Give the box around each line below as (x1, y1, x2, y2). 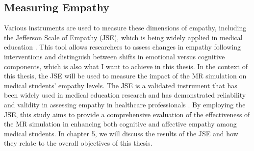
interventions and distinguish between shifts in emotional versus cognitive (4, 51, 225, 61)
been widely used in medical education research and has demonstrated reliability (4, 90, 246, 100)
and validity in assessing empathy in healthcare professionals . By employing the (4, 99, 246, 109)
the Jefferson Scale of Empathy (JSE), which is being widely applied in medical (4, 32, 243, 42)
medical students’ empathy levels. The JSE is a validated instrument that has (4, 80, 237, 90)
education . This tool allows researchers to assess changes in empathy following (4, 42, 241, 52)
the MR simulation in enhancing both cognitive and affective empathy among (4, 119, 237, 129)
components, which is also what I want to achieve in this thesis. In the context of (4, 61, 248, 71)
